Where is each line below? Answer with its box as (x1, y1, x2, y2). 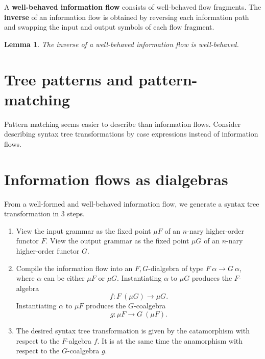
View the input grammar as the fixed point (16, 225, 151, 236)
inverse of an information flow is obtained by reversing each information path (4, 11, 249, 22)
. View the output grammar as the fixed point (45, 235, 189, 246)
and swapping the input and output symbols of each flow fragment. (4, 21, 214, 32)
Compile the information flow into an (16, 262, 133, 273)
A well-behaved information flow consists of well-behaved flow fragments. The (4, 2, 261, 12)
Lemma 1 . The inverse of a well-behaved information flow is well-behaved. (4, 38, 239, 49)
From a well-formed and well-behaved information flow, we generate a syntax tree (4, 198, 259, 209)
